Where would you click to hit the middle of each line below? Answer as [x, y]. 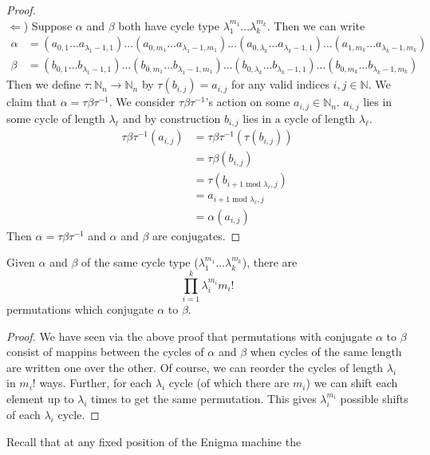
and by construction [172, 118]
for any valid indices [280, 84]
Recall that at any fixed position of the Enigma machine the [154, 442]
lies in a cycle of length [299, 118]
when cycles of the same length [326, 352]
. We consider [142, 102]
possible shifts [374, 398]
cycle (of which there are [229, 383]
